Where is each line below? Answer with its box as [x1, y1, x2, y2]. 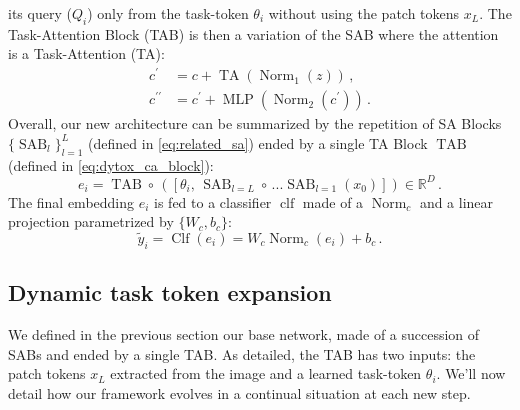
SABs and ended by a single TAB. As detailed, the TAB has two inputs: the [8, 343, 476, 364]
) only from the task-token [87, 3, 249, 23]
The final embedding [8, 191, 135, 212]
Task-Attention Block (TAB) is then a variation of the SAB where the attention [8, 23, 499, 44]
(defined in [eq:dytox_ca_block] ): [8, 154, 214, 175]
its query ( [8, 3, 72, 23]
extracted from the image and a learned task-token [110, 363, 422, 384]
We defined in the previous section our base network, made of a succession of [8, 324, 480, 345]
